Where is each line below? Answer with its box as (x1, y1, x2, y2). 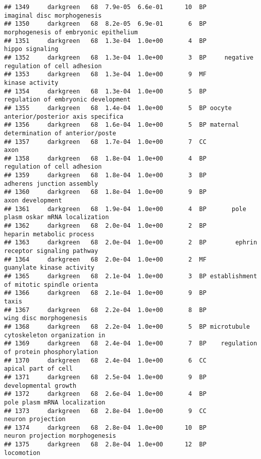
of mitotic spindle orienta (4, 281, 98, 288)
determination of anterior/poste (4, 129, 116, 137)
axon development (4, 197, 62, 205)
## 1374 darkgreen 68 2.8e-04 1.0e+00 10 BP (4, 424, 206, 431)
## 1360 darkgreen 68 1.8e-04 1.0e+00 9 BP (4, 188, 206, 196)
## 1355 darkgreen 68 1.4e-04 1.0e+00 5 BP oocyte (4, 104, 232, 112)
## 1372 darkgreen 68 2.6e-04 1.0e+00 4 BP (4, 390, 206, 398)
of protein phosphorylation (4, 348, 98, 355)
